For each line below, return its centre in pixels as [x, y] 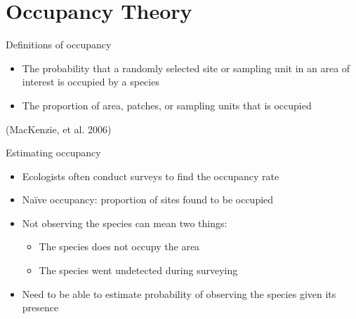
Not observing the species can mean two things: [125, 223]
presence [40, 307]
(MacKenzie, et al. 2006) [59, 129]
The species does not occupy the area [119, 246]
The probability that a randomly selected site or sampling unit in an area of [186, 68]
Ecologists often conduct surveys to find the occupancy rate [151, 176]
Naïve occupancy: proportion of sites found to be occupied [148, 199]
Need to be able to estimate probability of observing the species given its [179, 293]
